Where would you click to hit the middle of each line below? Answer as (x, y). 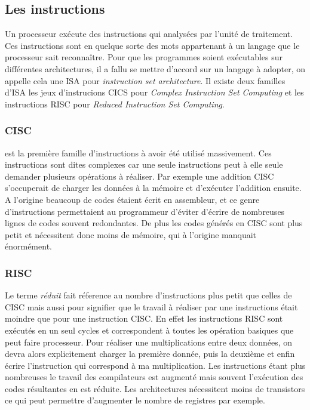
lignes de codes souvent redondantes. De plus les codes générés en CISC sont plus (154, 223)
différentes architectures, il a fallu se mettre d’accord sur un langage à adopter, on (155, 68)
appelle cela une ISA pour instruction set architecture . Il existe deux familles (145, 80)
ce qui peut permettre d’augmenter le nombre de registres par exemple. (135, 400)
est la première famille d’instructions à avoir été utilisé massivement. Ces (138, 152)
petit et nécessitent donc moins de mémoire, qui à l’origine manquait (131, 234)
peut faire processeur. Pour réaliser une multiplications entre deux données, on (149, 342)
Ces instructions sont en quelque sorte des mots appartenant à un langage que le (152, 45)
